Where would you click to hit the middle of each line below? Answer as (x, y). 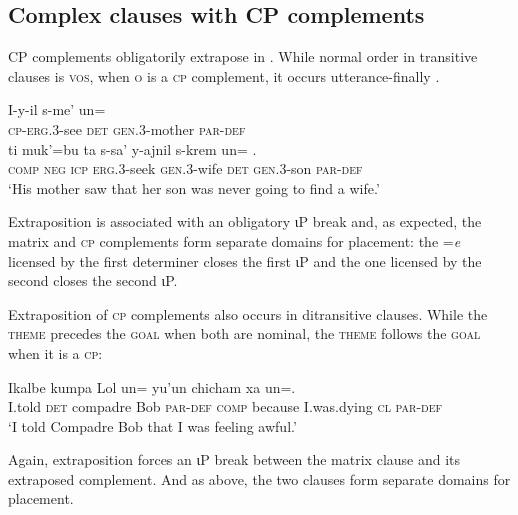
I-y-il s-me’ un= (57, 109)
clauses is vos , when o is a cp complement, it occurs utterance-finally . (224, 75)
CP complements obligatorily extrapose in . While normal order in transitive (243, 56)
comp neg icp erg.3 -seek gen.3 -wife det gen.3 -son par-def (185, 168)
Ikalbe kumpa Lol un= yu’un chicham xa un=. (152, 386)
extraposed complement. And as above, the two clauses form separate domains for (259, 478)
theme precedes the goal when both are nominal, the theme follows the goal (244, 333)
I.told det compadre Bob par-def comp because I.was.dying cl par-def (225, 406)
